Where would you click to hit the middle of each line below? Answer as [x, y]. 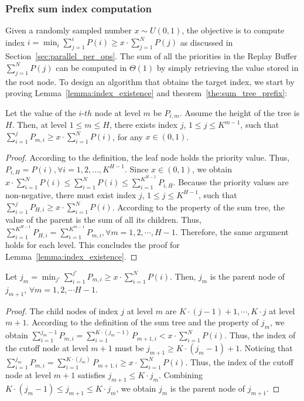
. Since [136, 169]
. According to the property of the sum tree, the [198, 207]
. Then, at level [39, 125]
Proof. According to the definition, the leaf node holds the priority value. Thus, [148, 157]
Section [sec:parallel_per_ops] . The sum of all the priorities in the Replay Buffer [151, 56]
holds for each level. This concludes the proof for [93, 245]
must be [129, 348]
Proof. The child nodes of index [62, 310]
